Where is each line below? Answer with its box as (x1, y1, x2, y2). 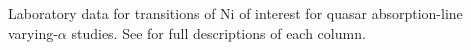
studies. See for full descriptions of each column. (71, 22, 366, 43)
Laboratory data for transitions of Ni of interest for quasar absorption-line (8, 3, 463, 23)
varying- (8, 22, 58, 43)
